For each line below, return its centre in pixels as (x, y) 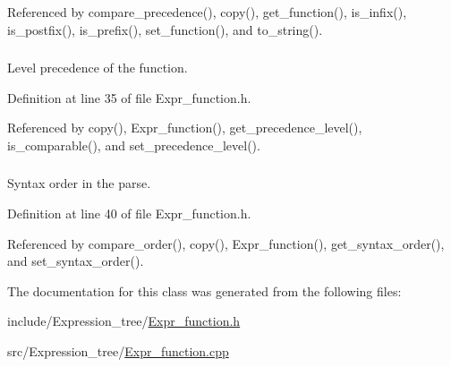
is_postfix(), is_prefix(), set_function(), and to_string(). (165, 29)
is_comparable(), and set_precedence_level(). (134, 145)
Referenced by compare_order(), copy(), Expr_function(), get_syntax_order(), (226, 243)
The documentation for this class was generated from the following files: (204, 290)
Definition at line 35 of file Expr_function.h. (129, 97)
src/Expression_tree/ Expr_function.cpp (118, 350)
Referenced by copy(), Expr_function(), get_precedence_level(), (185, 128)
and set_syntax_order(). (76, 261)
